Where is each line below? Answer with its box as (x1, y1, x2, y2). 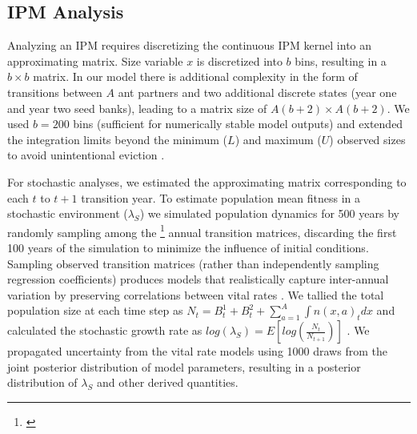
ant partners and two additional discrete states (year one (118, 83, 397, 100)
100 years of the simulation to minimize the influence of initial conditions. (7, 239, 369, 255)
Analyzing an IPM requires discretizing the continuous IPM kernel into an (7, 37, 372, 54)
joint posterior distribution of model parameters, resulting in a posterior (7, 358, 361, 375)
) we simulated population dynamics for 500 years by (139, 205, 399, 222)
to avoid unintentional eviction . (7, 147, 165, 163)
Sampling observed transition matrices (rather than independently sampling (7, 255, 379, 271)
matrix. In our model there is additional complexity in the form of (33, 68, 358, 85)
